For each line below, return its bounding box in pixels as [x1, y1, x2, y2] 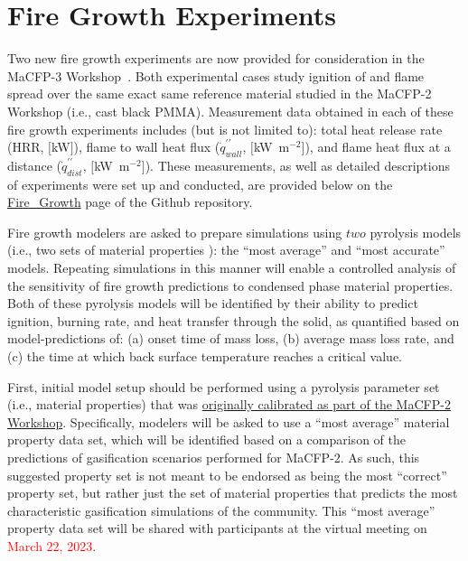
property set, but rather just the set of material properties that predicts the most [7, 483, 458, 502]
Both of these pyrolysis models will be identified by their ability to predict [7, 294, 418, 313]
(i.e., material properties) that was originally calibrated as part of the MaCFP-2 [7, 395, 451, 414]
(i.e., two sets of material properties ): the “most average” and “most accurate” [7, 240, 445, 259]
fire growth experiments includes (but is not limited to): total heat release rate [7, 119, 443, 138]
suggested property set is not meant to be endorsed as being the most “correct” [7, 465, 447, 484]
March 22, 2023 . [7, 536, 97, 555]
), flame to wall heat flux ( [73, 137, 220, 156]
